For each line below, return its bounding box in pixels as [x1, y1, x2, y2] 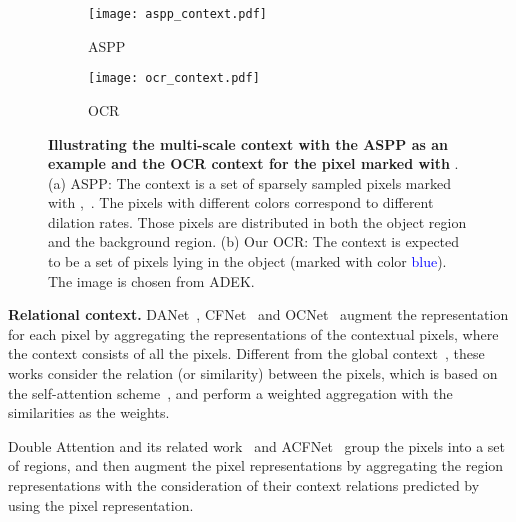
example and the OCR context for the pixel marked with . [48, 153, 459, 174]
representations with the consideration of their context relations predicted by [8, 475, 480, 495]
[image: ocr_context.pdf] [88, 71, 260, 86]
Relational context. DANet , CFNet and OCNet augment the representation [8, 304, 509, 325]
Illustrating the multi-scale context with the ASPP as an [48, 133, 448, 154]
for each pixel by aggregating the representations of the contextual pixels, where [8, 323, 499, 344]
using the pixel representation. [8, 494, 194, 515]
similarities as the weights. [8, 402, 170, 423]
